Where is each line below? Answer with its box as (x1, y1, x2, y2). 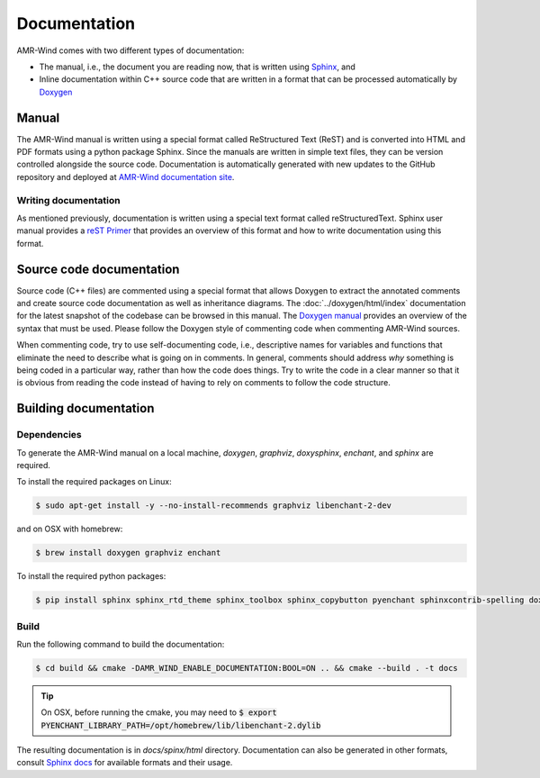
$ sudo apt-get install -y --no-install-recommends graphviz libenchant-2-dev (35, 501, 391, 511)
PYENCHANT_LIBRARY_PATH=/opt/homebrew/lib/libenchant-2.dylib (40, 720, 321, 730)
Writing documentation (16, 194, 121, 206)
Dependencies (16, 429, 83, 441)
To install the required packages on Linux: (16, 476, 172, 487)
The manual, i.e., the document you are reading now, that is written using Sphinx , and (39, 61, 355, 72)
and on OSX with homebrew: (16, 523, 123, 535)
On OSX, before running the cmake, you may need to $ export (40, 707, 278, 718)
